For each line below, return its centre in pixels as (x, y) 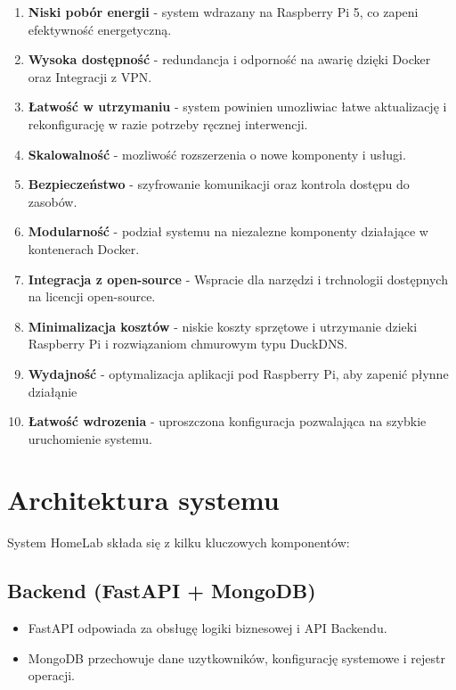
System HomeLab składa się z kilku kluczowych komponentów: (179, 542)
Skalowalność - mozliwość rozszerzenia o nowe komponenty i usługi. (217, 154)
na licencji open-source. (92, 296)
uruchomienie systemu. (90, 438)
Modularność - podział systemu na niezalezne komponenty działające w (228, 231)
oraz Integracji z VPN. (90, 76)
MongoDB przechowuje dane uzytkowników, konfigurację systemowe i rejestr (236, 657)
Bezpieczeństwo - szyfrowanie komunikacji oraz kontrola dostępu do (219, 184)
